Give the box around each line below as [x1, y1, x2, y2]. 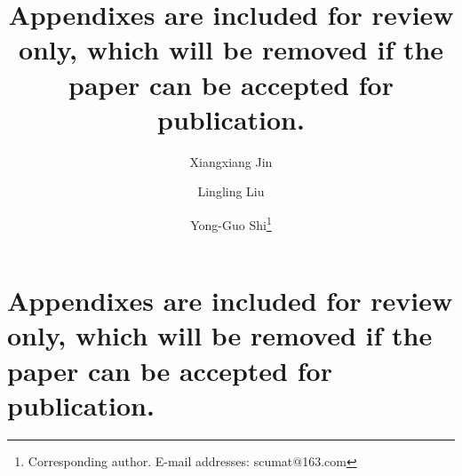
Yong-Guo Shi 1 [190, 212, 272, 234]
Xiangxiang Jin [189, 152, 273, 171]
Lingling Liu [197, 182, 265, 201]
